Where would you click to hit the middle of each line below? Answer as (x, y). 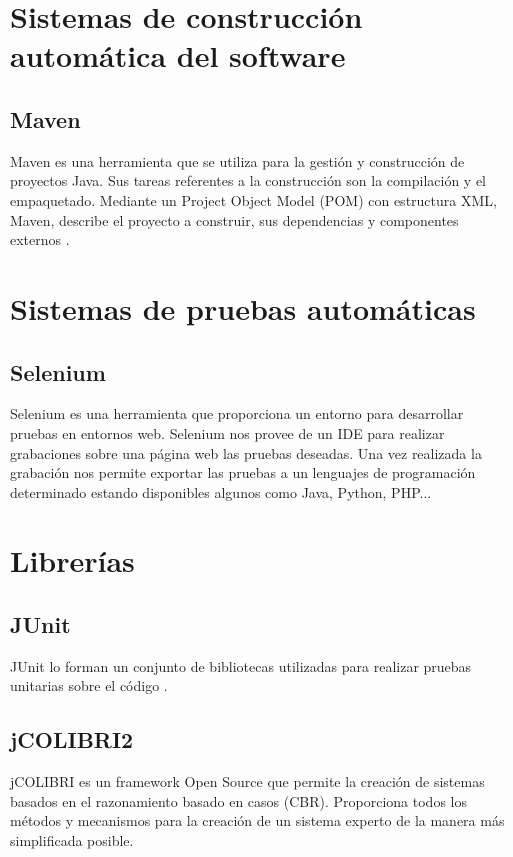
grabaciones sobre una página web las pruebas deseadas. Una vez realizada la (246, 452)
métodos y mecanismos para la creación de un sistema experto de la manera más (257, 820)
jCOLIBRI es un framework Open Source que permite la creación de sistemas (247, 781)
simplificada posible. (72, 840)
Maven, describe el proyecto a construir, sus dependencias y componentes (234, 219)
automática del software (178, 55)
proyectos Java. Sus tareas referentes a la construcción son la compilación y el (248, 180)
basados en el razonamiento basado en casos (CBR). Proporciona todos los (238, 800)
